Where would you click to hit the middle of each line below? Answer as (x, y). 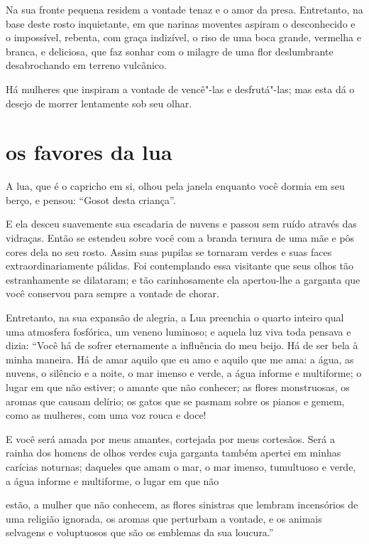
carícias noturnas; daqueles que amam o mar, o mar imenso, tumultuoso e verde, (181, 466)
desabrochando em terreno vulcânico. (86, 65)
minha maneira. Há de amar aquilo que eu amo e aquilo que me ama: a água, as (180, 359)
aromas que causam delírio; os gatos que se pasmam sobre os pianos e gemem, (175, 401)
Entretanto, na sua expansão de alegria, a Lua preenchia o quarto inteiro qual (175, 318)
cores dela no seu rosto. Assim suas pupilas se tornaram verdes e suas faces (169, 251)
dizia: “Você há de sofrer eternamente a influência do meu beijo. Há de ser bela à (182, 345)
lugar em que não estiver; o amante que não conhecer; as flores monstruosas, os (178, 387)
